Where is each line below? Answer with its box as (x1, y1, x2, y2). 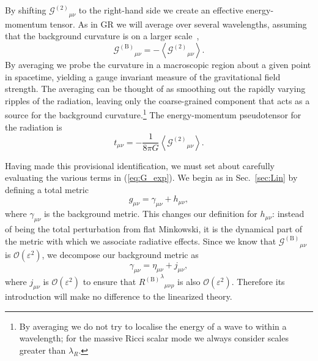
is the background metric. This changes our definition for (43, 207, 257, 220)
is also (177, 275, 201, 288)
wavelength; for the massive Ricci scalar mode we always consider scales (19, 332, 289, 344)
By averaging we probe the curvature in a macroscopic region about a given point (5, 58, 311, 70)
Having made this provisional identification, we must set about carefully (5, 159, 275, 172)
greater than (19, 343, 66, 356)
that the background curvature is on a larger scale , (5, 29, 199, 42)
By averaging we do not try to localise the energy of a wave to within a (19, 319, 287, 332)
